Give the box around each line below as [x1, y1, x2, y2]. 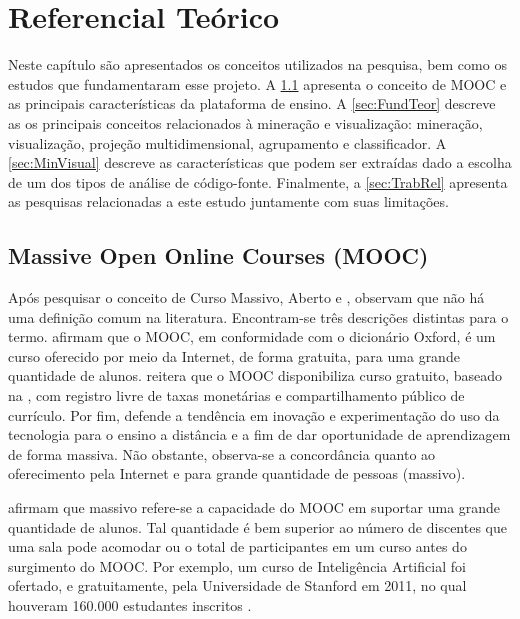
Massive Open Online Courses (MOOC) [8, 240, 429, 271]
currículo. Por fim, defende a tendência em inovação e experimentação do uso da [8, 404, 500, 425]
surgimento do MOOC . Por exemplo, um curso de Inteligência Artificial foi [8, 555, 466, 576]
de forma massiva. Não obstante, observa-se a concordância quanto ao [8, 443, 436, 464]
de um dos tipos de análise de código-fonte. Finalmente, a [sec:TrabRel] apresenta [8, 171, 508, 192]
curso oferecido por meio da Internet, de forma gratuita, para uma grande [8, 345, 460, 366]
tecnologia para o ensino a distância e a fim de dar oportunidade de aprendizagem [8, 424, 511, 445]
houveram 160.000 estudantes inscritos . [8, 594, 252, 615]
